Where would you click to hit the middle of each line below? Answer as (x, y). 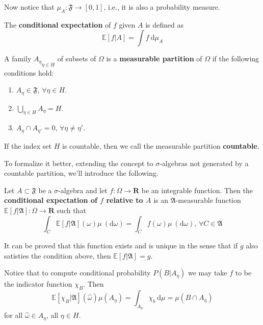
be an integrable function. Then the (197, 190)
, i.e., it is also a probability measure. (162, 7)
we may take (207, 273)
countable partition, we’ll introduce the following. (81, 173)
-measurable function (208, 200)
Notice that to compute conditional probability (77, 273)
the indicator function (38, 284)
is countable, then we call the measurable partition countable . (161, 145)
